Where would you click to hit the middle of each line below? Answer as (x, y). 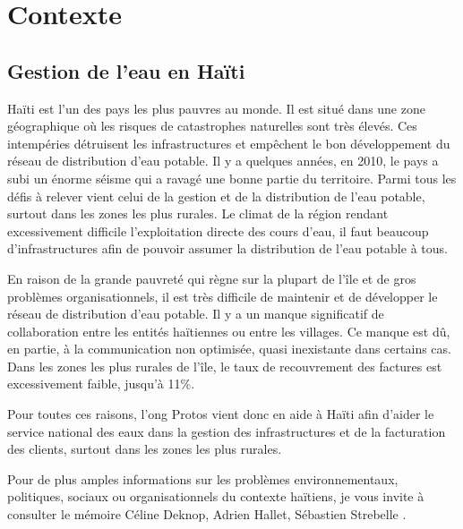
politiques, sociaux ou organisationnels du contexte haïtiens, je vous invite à (216, 496)
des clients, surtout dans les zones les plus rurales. (145, 449)
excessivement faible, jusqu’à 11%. (101, 384)
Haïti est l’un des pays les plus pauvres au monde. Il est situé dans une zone (216, 108)
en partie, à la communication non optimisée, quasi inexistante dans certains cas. (229, 349)
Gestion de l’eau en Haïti (126, 70)
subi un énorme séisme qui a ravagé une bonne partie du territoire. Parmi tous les (232, 178)
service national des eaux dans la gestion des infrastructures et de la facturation (227, 431)
